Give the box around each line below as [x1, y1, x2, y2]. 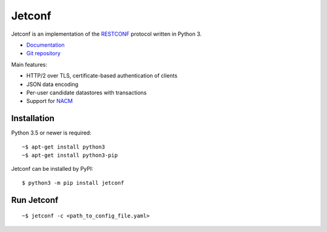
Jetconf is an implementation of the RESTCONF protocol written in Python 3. [11, 30, 202, 38]
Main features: [11, 61, 48, 68]
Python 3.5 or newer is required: [11, 129, 92, 136]
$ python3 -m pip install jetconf [22, 179, 124, 186]
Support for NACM [26, 98, 73, 105]
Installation [11, 113, 54, 124]
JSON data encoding [26, 81, 79, 88]
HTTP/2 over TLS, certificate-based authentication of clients [26, 72, 178, 79]
